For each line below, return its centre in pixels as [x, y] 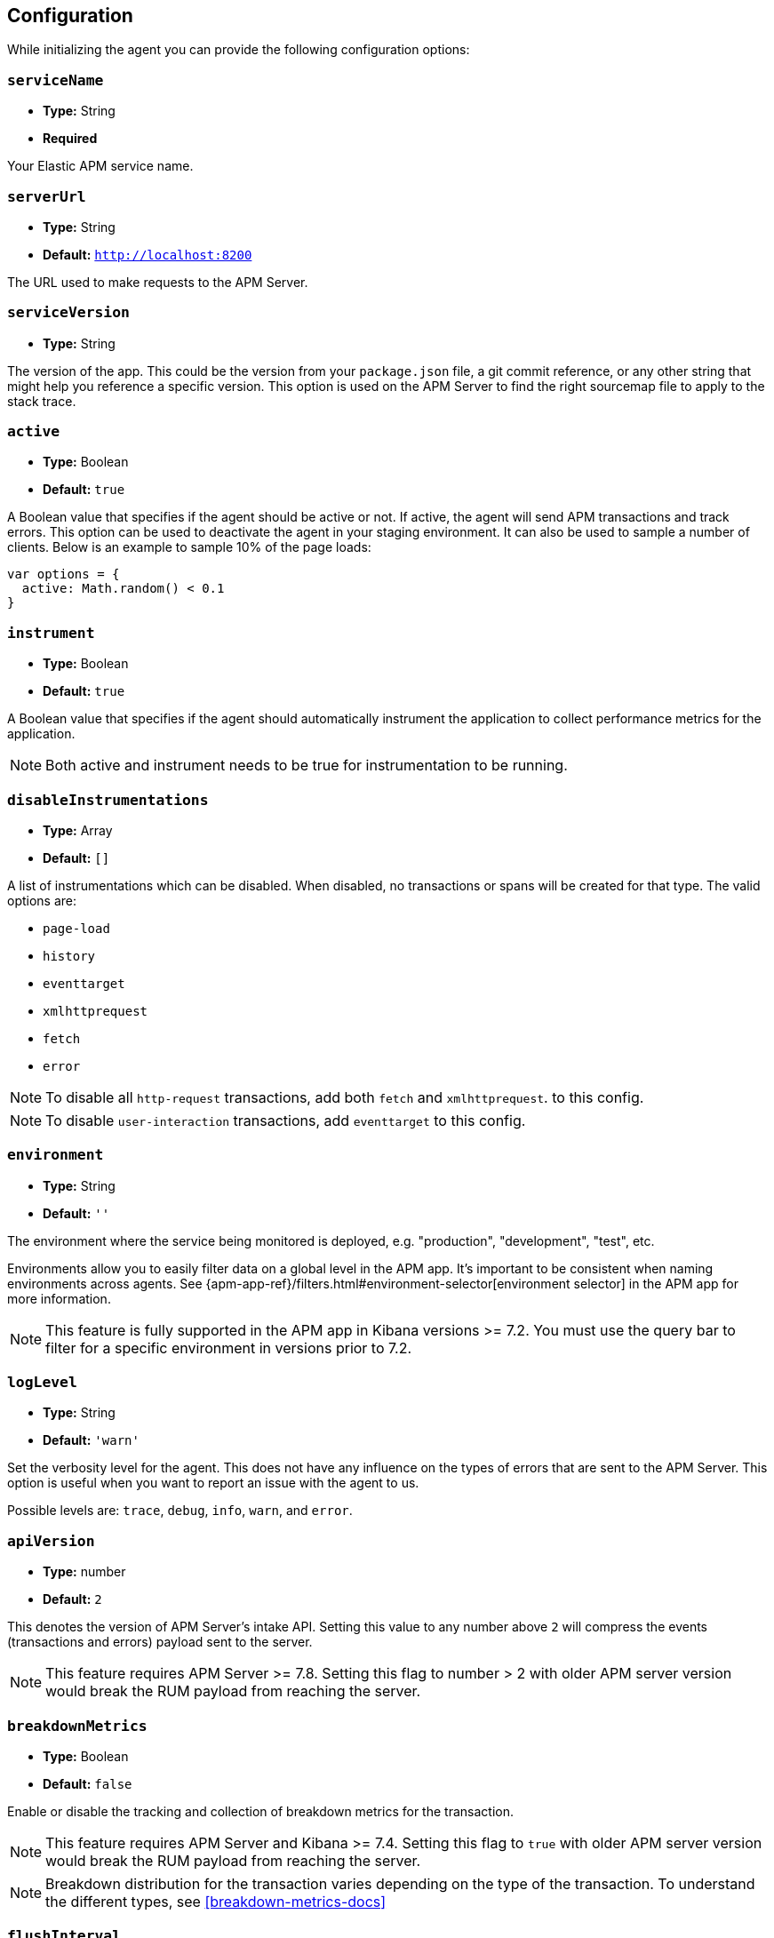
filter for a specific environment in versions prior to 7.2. [229, 1348]
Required [70, 139]
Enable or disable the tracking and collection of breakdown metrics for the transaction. [260, 1811]
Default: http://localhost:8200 [148, 254]
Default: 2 [72, 1599]
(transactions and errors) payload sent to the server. [160, 1642]
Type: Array [78, 830]
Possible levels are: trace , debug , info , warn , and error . [180, 1511]
